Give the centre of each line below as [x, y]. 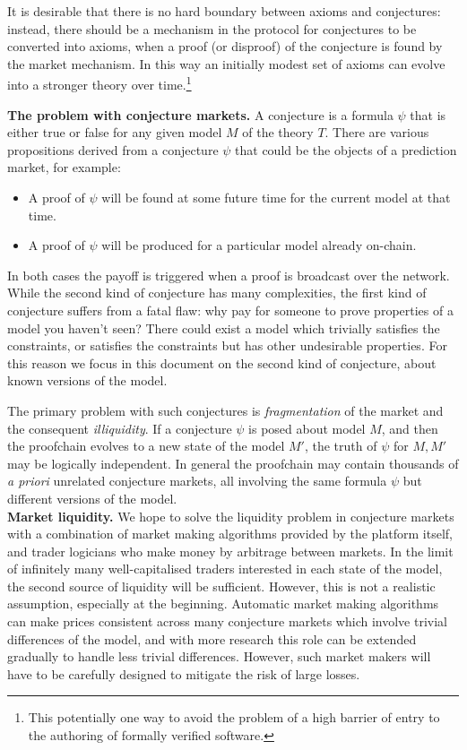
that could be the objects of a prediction [346, 149]
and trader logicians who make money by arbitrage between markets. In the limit [230, 551]
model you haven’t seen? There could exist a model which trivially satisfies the [224, 328]
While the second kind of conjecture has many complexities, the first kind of [217, 293]
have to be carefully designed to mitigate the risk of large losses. [184, 673]
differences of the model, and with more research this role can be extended [212, 638]
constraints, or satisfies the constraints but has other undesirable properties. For [227, 345]
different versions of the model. [92, 498]
